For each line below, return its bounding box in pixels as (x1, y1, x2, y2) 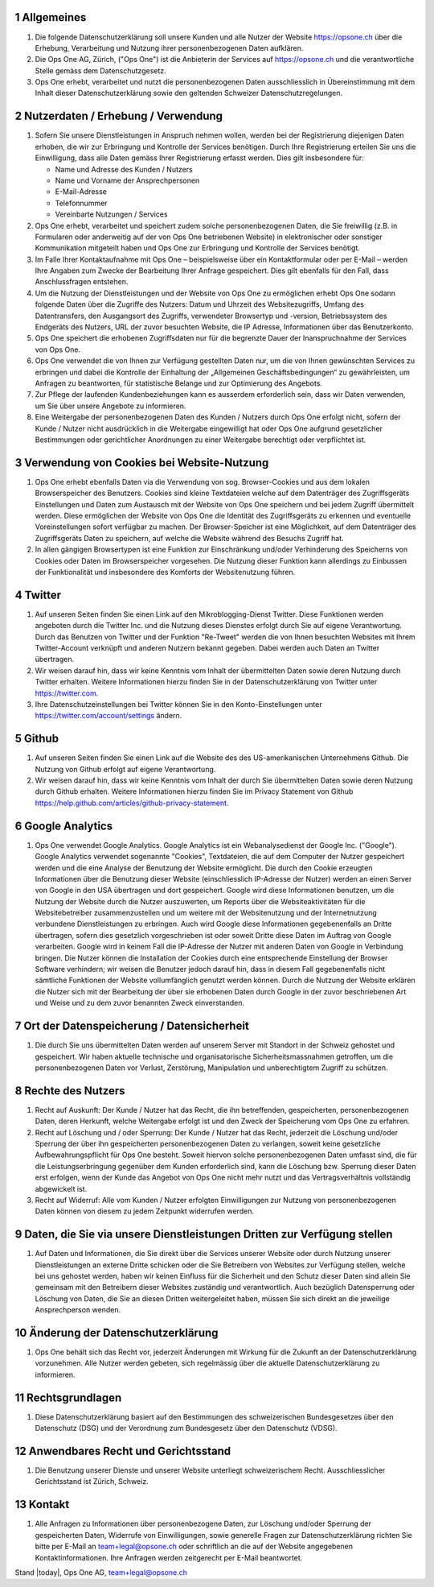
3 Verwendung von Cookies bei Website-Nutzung (14, 456, 269, 469)
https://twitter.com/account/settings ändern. (35, 711, 182, 721)
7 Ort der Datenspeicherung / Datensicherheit (14, 1019, 249, 1033)
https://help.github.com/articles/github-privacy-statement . (35, 798, 229, 808)
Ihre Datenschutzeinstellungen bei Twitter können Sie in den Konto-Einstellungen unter (35, 699, 322, 709)
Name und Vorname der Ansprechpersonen (55, 176, 200, 185)
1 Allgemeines (14, 10, 87, 24)
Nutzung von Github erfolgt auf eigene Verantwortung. (35, 764, 216, 774)
